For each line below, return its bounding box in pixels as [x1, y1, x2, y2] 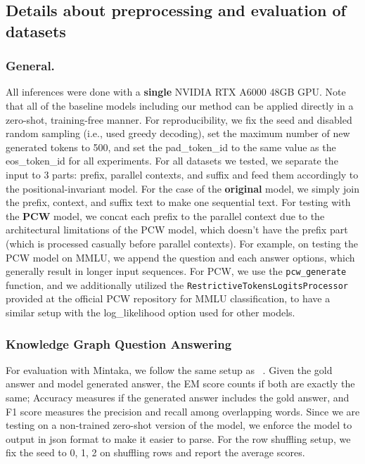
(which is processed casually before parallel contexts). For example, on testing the [6, 236, 358, 250]
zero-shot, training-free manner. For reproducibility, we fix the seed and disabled [6, 112, 352, 127]
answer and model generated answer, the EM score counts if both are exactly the [6, 376, 355, 391]
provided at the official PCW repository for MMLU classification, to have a [6, 291, 331, 306]
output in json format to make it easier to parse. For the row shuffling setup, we [6, 431, 351, 446]
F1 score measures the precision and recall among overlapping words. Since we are [6, 404, 360, 418]
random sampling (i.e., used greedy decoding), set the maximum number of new [6, 126, 350, 141]
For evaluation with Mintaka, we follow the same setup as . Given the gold [6, 362, 333, 377]
